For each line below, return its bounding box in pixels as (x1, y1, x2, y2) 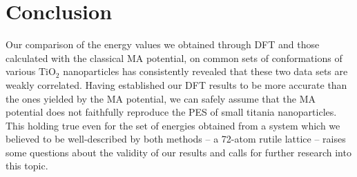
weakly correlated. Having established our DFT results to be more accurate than (6, 77, 347, 92)
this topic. (6, 158, 48, 173)
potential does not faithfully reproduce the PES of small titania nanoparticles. (6, 105, 337, 119)
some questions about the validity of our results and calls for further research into (6, 145, 351, 159)
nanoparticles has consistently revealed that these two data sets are (63, 64, 348, 79)
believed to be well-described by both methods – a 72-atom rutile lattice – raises (6, 132, 346, 146)
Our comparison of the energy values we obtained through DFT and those (6, 37, 320, 52)
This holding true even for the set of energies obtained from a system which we (6, 118, 340, 132)
